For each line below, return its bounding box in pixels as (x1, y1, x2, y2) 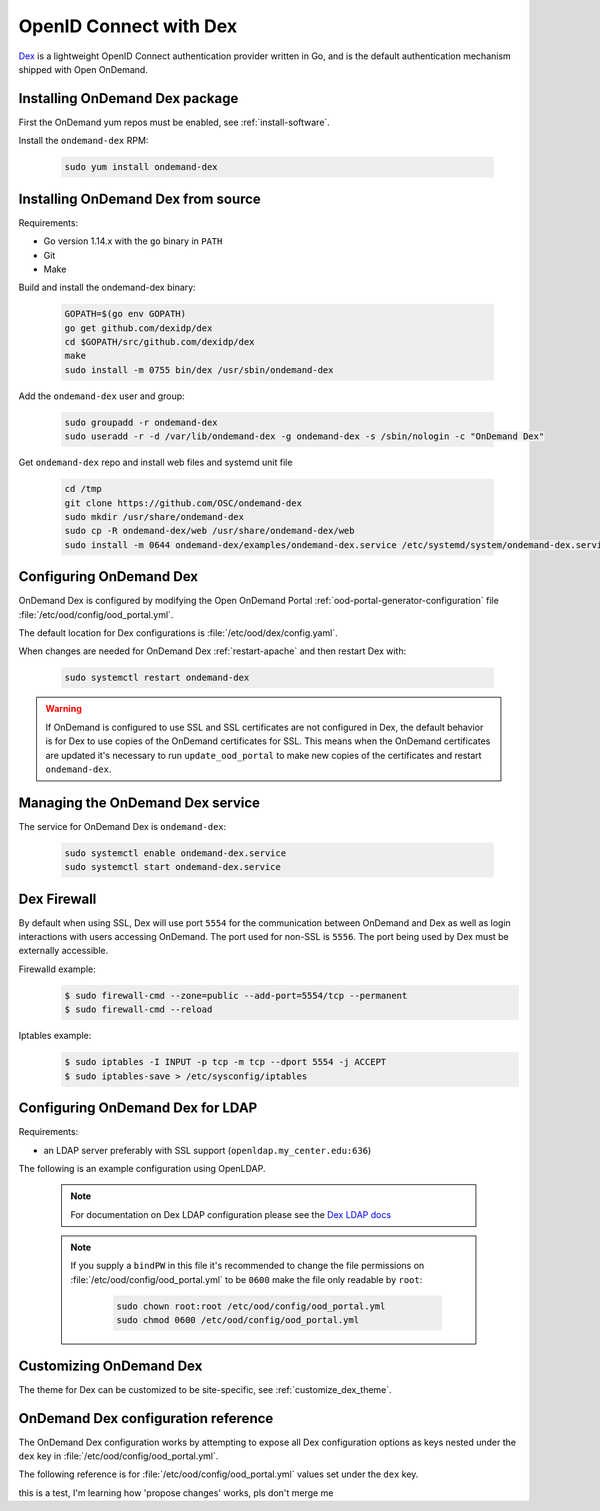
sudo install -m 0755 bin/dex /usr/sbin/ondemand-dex (64, 364, 334, 375)
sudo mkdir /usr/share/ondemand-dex (64, 511, 245, 522)
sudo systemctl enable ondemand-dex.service (64, 847, 287, 859)
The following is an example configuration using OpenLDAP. (18, 1162, 266, 1174)
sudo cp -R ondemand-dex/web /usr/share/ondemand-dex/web (64, 525, 355, 537)
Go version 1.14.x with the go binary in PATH (43, 235, 223, 247)
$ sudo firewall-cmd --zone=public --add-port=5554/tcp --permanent (64, 990, 408, 1001)
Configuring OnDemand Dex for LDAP (18, 1100, 258, 1117)
